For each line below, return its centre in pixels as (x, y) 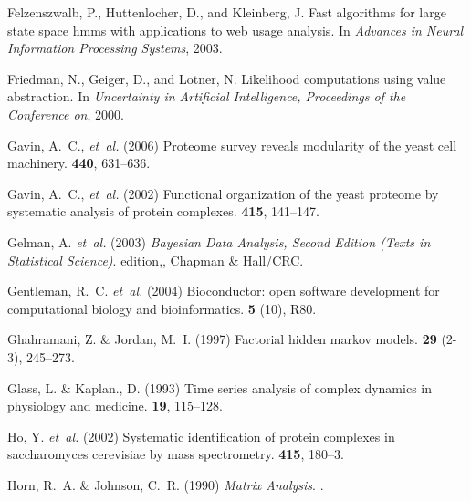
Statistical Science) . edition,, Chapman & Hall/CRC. (156, 260)
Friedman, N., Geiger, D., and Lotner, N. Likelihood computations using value (227, 78)
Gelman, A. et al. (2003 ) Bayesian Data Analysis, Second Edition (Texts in (219, 241)
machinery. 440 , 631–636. (79, 163)
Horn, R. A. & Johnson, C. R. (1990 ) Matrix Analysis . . (166, 484)
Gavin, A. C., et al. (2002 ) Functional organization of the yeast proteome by (223, 193)
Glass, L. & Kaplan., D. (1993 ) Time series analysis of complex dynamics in (220, 387)
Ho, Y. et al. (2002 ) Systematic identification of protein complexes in (201, 436)
